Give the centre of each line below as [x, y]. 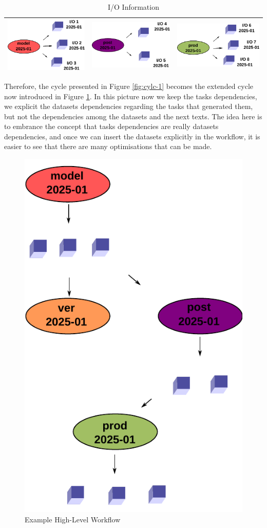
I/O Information [133, 7]
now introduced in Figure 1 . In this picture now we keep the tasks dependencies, [131, 96]
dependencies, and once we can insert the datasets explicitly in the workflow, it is [132, 136]
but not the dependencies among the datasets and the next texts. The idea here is [133, 116]
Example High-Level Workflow [73, 519]
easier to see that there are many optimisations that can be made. [108, 146]
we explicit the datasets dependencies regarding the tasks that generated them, [129, 106]
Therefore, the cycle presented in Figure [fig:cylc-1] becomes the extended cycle [129, 86]
